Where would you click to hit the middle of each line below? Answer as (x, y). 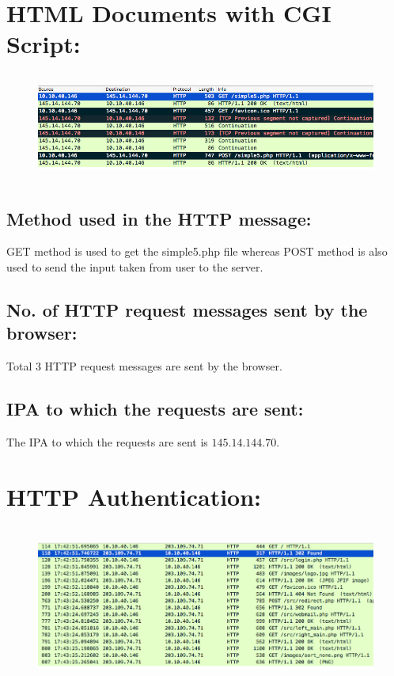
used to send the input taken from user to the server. (135, 267)
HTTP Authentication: (134, 496)
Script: (44, 44)
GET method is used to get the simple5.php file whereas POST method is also (197, 251)
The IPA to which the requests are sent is (107, 442)
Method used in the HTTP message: (159, 218)
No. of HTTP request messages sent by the (187, 310)
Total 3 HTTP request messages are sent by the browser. (144, 366)
